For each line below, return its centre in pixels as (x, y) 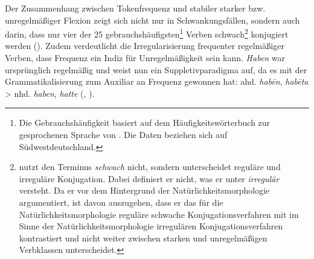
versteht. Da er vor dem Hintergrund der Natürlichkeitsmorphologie (144, 190)
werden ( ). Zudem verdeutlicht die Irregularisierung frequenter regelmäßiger (145, 46)
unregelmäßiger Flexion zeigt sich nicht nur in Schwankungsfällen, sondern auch (152, 20)
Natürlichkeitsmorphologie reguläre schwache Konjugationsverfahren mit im (159, 214)
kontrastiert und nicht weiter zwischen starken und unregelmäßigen (143, 238)
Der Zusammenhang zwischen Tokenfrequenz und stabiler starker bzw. (135, 8)
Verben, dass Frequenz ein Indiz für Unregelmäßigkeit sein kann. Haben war (145, 58)
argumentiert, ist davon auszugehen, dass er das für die (121, 202)
